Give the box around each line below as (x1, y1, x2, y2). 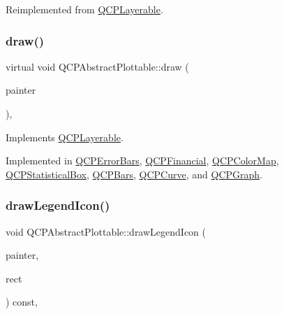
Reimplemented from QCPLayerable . (6, 2, 163, 16)
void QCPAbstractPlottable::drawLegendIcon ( (6, 224, 206, 238)
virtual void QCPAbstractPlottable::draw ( (6, 59, 189, 73)
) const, (6, 294, 38, 309)
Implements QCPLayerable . (6, 129, 124, 144)
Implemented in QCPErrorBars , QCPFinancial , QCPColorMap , (6, 153, 279, 168)
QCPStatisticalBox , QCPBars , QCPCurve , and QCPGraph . (6, 166, 262, 181)
